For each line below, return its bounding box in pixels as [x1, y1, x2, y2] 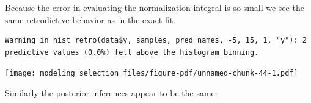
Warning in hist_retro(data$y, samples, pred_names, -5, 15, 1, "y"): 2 [5, 36, 307, 45]
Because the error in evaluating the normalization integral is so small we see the [5, 1, 304, 13]
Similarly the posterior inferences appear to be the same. [5, 87, 218, 99]
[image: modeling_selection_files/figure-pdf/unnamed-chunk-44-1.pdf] [5, 69, 298, 78]
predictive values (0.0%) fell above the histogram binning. [5, 48, 259, 57]
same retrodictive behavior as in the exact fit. [5, 13, 176, 26]
